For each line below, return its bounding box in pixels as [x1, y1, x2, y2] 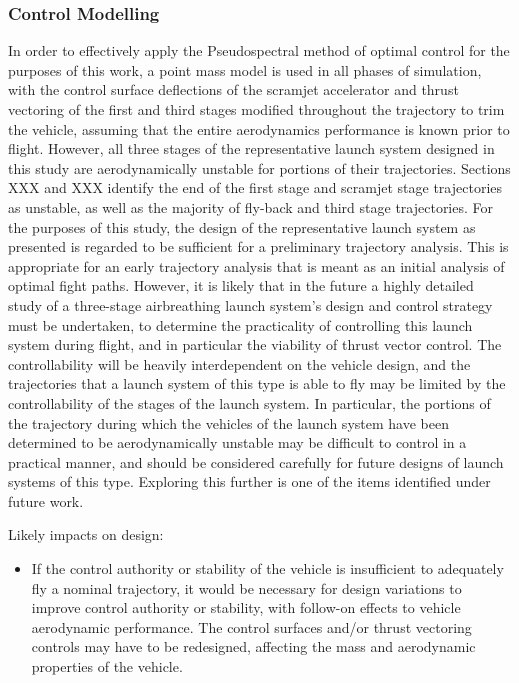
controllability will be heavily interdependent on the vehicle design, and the [8, 353, 471, 374]
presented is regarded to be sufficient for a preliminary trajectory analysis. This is [8, 236, 509, 257]
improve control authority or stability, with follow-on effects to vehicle [31, 597, 461, 618]
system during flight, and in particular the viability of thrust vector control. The [8, 334, 502, 355]
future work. [8, 490, 84, 511]
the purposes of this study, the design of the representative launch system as [8, 216, 476, 237]
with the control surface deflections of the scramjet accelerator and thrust [8, 79, 459, 100]
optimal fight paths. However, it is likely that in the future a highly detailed [8, 275, 474, 296]
